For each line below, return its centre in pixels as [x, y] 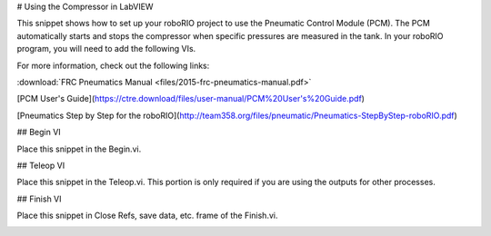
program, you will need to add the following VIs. [106, 49]
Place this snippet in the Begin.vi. [79, 149]
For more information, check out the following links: [113, 65]
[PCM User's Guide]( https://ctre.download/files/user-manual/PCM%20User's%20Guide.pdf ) [191, 99]
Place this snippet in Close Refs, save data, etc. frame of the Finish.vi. [147, 216]
